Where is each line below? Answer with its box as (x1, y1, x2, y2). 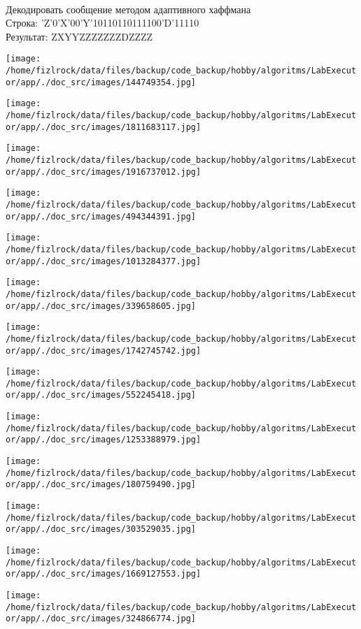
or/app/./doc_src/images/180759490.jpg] (6, 479, 197, 490)
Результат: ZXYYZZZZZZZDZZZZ (6, 29, 153, 43)
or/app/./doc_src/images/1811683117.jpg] (6, 122, 201, 132)
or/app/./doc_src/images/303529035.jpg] (6, 524, 197, 535)
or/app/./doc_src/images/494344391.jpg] (6, 211, 197, 222)
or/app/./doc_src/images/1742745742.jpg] (6, 345, 201, 356)
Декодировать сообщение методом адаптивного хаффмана (6, 1, 251, 16)
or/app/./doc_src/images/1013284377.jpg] (6, 256, 201, 266)
